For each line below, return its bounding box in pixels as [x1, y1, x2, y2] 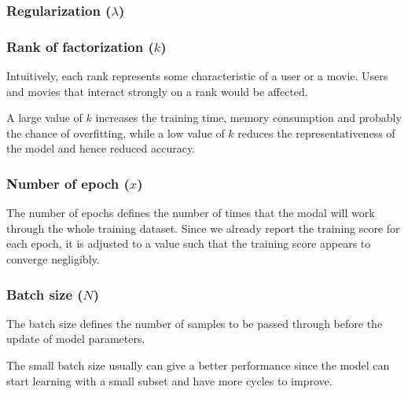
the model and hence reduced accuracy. [6, 140, 196, 156]
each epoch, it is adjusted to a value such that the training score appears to [6, 235, 371, 252]
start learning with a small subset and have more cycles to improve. [6, 372, 333, 388]
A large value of [6, 109, 83, 126]
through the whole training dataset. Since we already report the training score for [6, 219, 400, 236]
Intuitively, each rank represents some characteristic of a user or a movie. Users [6, 68, 388, 84]
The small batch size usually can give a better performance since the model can [6, 357, 390, 374]
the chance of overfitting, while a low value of [6, 124, 225, 141]
